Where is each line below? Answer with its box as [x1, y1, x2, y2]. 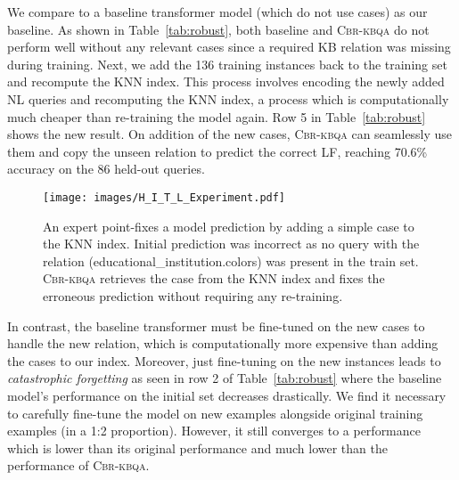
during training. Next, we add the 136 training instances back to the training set [7, 54, 447, 73]
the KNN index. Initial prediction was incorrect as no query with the [43, 234, 420, 253]
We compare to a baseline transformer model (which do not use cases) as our [7, 3, 428, 20]
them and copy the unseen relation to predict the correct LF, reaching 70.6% [7, 142, 428, 160]
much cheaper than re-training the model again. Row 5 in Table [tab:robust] [7, 107, 426, 126]
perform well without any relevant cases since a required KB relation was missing [7, 37, 451, 56]
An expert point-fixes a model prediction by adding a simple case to [43, 216, 414, 235]
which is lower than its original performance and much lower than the [7, 438, 388, 457]
